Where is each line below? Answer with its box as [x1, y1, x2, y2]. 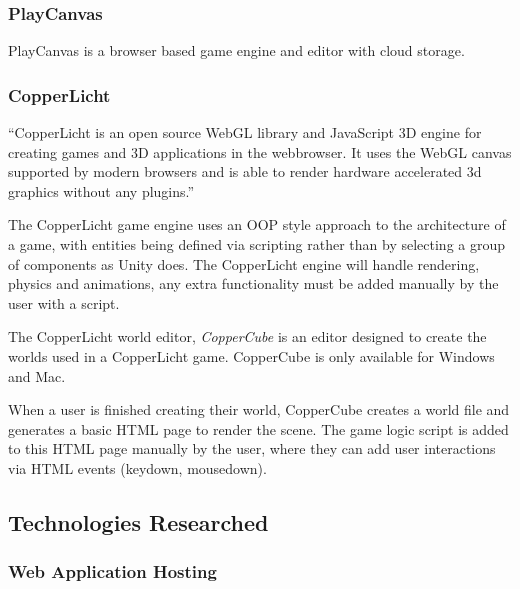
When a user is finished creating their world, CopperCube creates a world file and [8, 399, 510, 420]
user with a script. [8, 292, 120, 313]
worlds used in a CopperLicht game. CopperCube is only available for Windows [8, 345, 495, 366]
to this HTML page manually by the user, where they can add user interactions [8, 438, 496, 459]
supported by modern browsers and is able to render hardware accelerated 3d [8, 161, 482, 182]
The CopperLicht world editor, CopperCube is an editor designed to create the [8, 326, 487, 347]
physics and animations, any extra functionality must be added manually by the [8, 273, 499, 294]
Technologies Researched [8, 506, 269, 537]
